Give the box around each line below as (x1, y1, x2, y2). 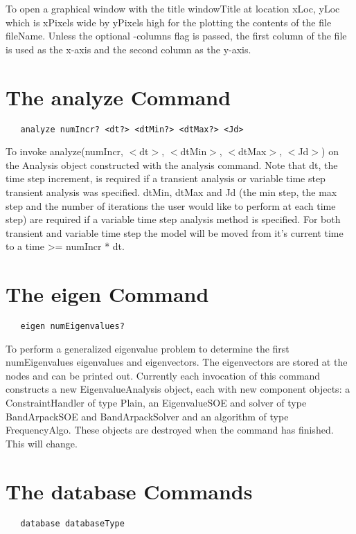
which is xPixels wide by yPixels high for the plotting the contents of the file (6, 15, 332, 29)
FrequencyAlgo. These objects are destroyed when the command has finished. (6, 422, 334, 437)
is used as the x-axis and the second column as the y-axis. (6, 42, 251, 56)
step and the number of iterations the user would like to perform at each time (6, 198, 336, 213)
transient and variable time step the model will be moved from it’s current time (6, 225, 344, 240)
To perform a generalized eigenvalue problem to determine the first (6, 341, 290, 355)
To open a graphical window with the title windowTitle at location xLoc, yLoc (6, 1, 340, 15)
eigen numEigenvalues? (20, 321, 125, 332)
